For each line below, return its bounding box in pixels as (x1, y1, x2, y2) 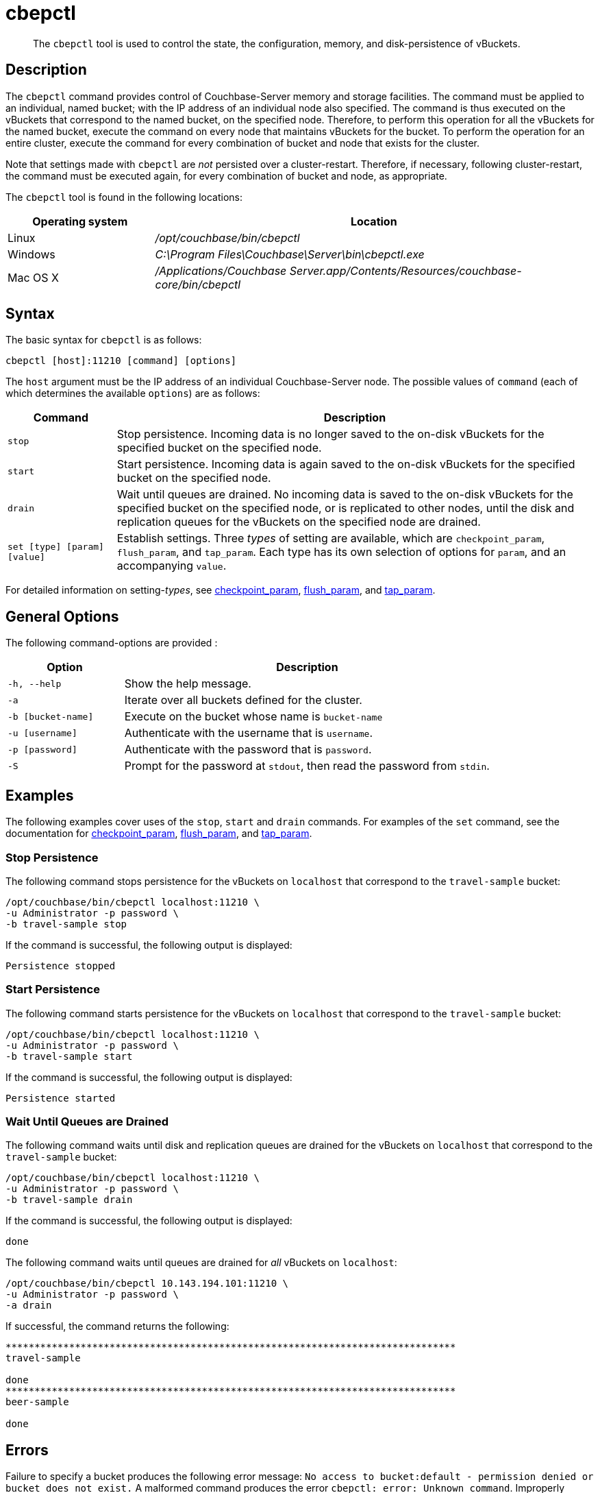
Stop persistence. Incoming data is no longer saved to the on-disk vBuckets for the (116, 427, 545, 441)
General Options (5, 607, 119, 625)
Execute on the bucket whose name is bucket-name (124, 709, 383, 724)
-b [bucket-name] (8, 711, 94, 722)
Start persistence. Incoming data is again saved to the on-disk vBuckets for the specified (116, 457, 575, 472)
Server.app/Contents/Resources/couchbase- (289, 263, 522, 278)
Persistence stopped (5, 960, 116, 971)
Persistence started (5, 1092, 116, 1104)
